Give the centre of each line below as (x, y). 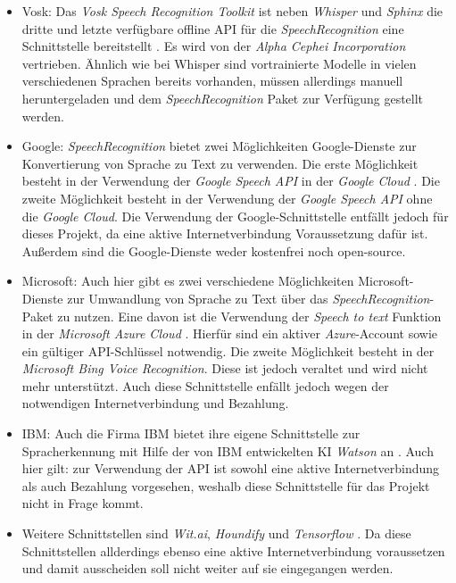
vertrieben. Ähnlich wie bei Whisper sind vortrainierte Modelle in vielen (219, 63)
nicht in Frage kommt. (83, 503)
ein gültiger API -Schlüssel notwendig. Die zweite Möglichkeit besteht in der (228, 350)
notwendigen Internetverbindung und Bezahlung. (155, 403)
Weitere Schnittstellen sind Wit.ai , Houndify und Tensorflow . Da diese (216, 533)
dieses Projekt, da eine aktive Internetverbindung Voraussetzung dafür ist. (225, 233)
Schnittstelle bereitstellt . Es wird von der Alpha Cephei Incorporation (214, 46)
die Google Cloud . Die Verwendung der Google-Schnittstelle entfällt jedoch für (235, 216)
